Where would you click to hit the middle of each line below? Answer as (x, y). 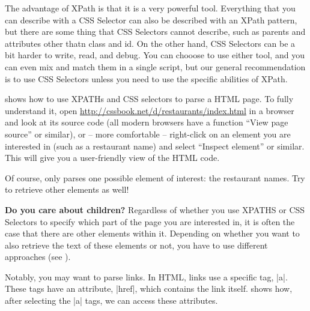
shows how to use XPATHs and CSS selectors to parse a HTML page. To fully (149, 99)
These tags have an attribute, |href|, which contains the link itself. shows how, (149, 288)
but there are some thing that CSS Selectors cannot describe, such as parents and (155, 32)
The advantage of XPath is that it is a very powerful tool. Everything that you (150, 8)
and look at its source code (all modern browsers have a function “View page (147, 122)
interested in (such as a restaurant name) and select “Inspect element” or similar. (155, 146)
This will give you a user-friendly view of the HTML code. (112, 158)
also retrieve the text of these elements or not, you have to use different (136, 245)
